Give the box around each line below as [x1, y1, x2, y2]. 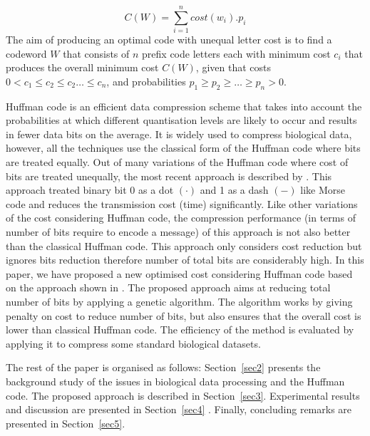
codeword [6, 46, 47, 61]
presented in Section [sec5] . [6, 415, 125, 430]
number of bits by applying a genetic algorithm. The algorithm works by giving [6, 294, 353, 309]
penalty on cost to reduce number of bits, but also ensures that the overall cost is [6, 308, 361, 323]
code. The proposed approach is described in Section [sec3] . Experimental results [6, 388, 360, 403]
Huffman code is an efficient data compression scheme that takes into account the [6, 98, 362, 113]
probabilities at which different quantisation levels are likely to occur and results [6, 113, 357, 128]
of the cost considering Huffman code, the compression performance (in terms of [6, 210, 356, 225]
